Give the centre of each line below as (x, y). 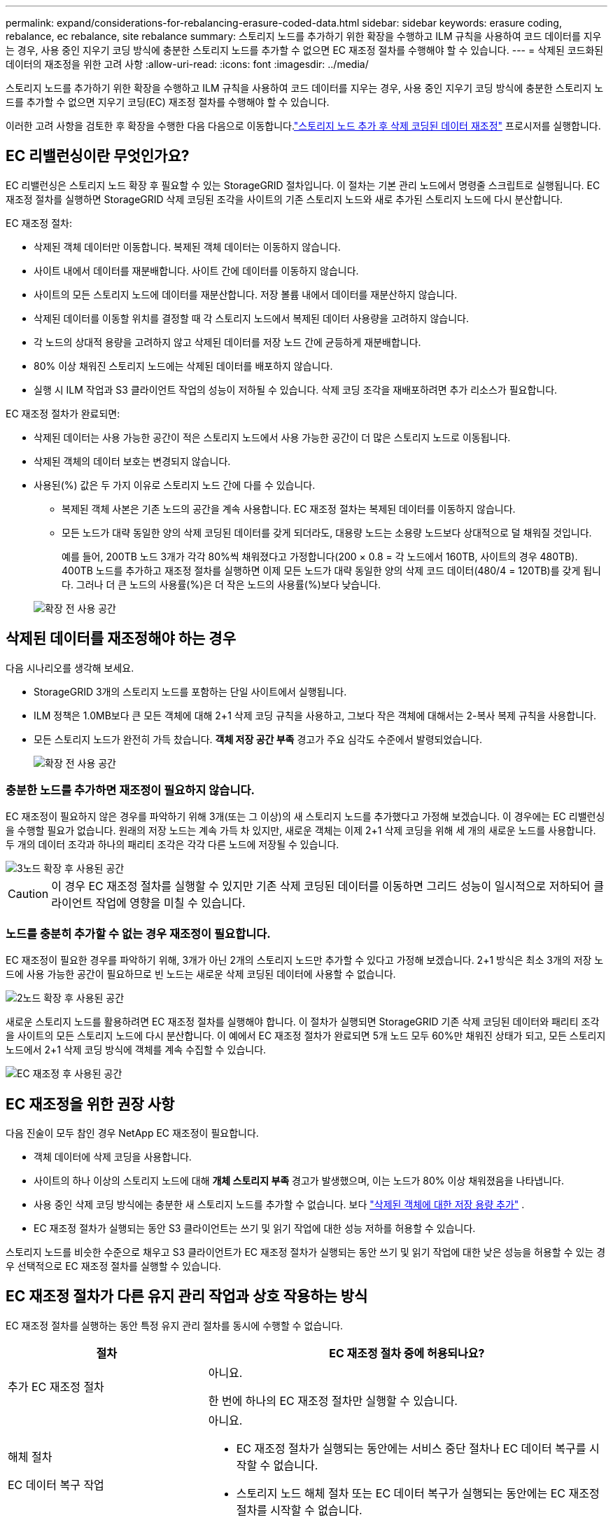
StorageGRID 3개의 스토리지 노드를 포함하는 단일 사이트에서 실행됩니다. (190, 691)
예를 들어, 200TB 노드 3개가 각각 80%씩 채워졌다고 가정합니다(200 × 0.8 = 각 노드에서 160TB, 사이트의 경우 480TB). (320, 556)
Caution (28, 894)
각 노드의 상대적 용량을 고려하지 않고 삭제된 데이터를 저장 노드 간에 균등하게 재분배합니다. (227, 342)
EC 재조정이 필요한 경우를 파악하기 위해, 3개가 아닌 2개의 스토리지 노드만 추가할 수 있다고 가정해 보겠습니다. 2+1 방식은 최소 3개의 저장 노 (305, 960)
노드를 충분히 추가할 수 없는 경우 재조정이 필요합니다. (138, 933)
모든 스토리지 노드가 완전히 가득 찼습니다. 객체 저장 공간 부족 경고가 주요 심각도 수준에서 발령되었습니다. (258, 739)
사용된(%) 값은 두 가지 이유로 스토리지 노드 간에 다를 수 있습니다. (175, 485)
